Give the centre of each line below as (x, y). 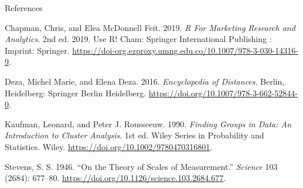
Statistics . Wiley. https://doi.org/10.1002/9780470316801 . (109, 146)
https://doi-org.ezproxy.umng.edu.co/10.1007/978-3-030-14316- (185, 50)
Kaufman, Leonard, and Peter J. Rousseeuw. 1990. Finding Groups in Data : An (148, 123)
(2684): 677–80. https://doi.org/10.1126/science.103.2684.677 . (115, 178)
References (24, 8)
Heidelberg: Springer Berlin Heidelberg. (76, 93)
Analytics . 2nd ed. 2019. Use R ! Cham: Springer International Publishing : (138, 39)
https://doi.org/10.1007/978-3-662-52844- (223, 93)
